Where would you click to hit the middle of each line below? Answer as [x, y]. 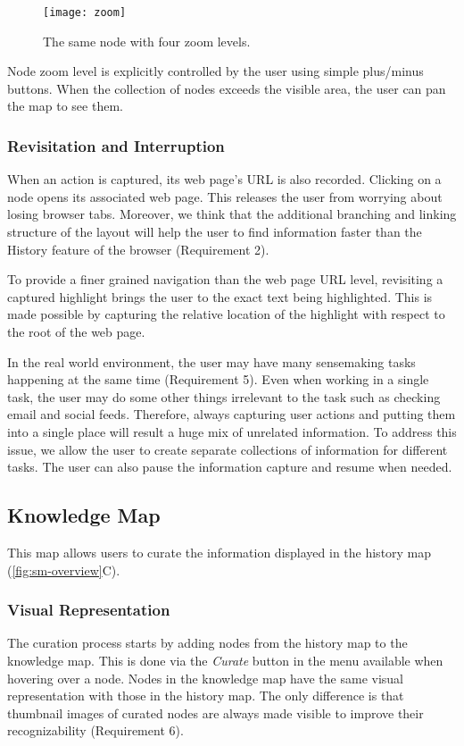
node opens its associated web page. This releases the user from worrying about [225, 196]
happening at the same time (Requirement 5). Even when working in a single [218, 379]
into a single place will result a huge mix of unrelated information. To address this [232, 431]
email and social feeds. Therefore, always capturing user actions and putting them [232, 414]
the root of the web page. [76, 331]
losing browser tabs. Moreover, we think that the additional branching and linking [232, 214]
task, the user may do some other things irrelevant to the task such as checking [224, 396]
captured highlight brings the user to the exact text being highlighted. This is [220, 296]
